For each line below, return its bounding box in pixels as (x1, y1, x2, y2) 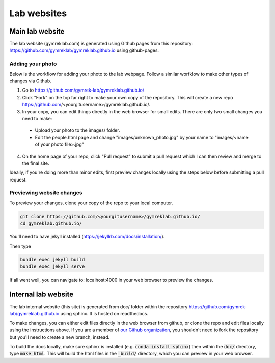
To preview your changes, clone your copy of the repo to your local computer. (9, 200, 173, 206)
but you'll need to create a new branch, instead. (9, 334, 110, 340)
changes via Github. (9, 78, 52, 84)
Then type (9, 243, 32, 249)
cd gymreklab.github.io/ (20, 221, 82, 226)
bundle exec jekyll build (20, 257, 85, 262)
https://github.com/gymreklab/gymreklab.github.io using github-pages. (9, 47, 159, 53)
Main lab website (9, 27, 65, 36)
